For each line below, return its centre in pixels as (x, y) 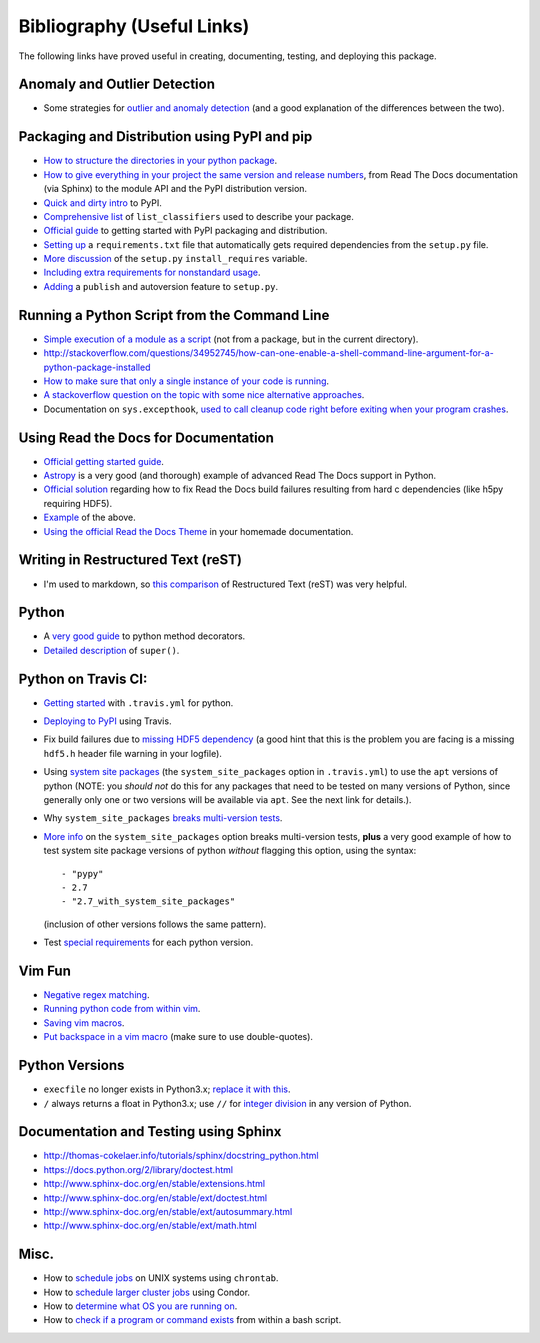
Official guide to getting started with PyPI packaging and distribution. (185, 231)
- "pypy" (82, 873)
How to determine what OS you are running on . (140, 1306)
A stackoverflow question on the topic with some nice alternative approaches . (204, 395)
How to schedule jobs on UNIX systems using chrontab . (161, 1278)
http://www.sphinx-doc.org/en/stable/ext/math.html (150, 1226)
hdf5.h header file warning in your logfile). (132, 753)
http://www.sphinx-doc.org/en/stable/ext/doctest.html (155, 1197)
